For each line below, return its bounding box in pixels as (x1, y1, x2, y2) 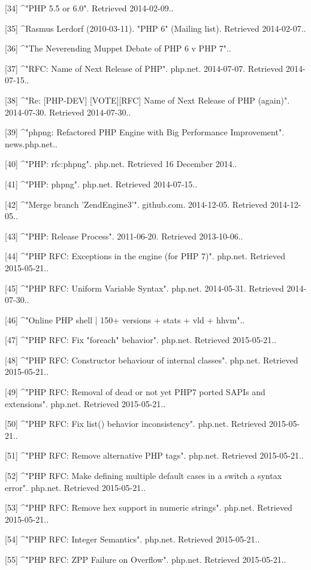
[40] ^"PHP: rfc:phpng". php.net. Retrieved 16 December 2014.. (5, 157, 237, 170)
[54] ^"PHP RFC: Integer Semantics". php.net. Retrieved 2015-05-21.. (5, 533, 260, 545)
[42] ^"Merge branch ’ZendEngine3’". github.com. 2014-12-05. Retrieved (5, 198, 268, 210)
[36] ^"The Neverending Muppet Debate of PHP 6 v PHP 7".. (5, 42, 231, 54)
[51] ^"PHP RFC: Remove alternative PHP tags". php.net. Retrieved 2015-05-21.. (5, 449, 304, 462)
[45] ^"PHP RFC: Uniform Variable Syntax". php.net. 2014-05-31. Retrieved (5, 281, 284, 294)
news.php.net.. (5, 137, 58, 150)
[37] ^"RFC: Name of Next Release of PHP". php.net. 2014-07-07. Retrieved (5, 62, 283, 74)
